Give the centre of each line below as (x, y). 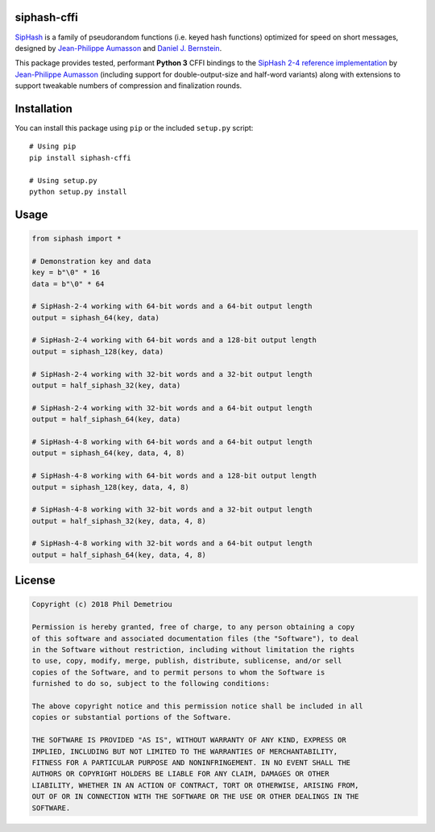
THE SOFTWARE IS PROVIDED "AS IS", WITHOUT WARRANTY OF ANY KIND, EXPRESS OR (189, 740)
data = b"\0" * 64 (68, 284)
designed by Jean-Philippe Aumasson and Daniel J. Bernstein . (118, 48)
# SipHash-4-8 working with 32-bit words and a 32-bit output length (172, 510)
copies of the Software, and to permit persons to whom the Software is (178, 672)
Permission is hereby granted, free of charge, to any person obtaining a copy (193, 627)
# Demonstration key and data (91, 261)
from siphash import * (77, 238)
